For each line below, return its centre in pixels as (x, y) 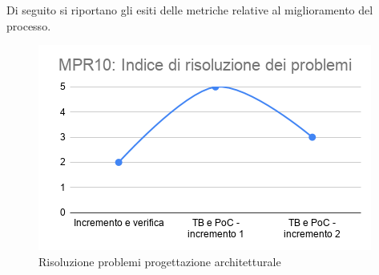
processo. (29, 25)
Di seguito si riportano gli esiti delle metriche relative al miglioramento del (190, 10)
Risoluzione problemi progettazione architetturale (160, 261)
